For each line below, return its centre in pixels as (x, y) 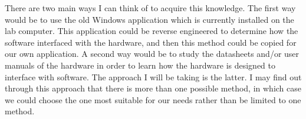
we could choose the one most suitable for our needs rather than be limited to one (153, 99)
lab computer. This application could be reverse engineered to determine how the (152, 31)
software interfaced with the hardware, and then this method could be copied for (151, 42)
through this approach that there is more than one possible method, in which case (153, 88)
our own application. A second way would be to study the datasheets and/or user (152, 54)
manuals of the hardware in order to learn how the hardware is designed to (140, 65)
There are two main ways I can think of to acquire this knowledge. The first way (150, 8)
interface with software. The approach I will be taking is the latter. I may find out (153, 76)
